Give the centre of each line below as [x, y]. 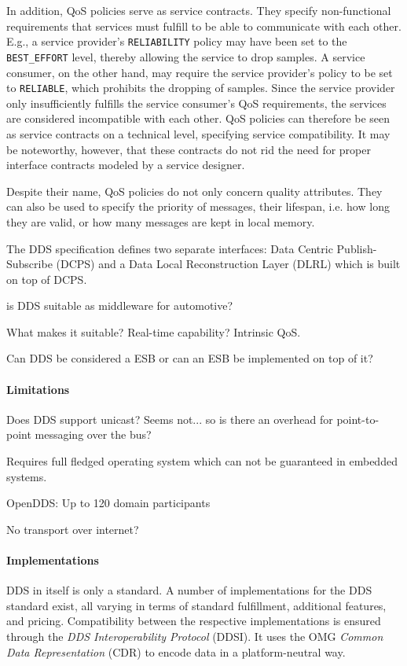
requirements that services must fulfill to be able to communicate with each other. [204, 26]
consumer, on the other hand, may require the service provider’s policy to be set [200, 72]
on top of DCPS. [47, 279]
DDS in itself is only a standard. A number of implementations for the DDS [189, 590]
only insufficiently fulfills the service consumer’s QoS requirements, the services [196, 103]
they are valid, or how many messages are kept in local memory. [161, 221]
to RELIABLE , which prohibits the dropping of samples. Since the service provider [201, 88]
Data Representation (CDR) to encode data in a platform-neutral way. [176, 651]
